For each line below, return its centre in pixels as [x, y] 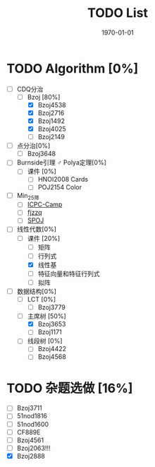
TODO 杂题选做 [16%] [70, 388]
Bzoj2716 [51, 113]
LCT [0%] [42, 299]
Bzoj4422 [52, 349]
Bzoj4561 [30, 440]
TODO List [118, 13]
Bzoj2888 [31, 456]
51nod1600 [33, 424]
